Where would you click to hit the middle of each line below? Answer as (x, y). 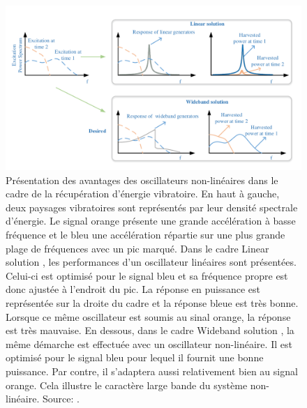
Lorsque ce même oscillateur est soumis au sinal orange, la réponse (148, 316)
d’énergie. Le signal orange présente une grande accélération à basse (151, 221)
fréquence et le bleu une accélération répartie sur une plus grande (145, 234)
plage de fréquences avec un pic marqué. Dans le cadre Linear (137, 248)
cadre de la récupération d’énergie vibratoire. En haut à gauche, (143, 194)
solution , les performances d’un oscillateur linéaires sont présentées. (151, 262)
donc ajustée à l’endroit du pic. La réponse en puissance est (133, 289)
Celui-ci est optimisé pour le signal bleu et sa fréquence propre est (147, 275)
